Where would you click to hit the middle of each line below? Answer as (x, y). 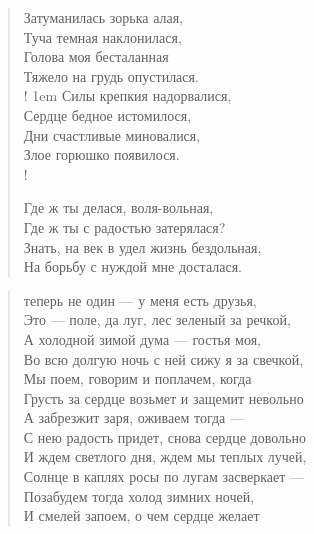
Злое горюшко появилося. (101, 154)
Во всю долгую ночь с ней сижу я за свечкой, (163, 358)
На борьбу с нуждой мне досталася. (132, 266)
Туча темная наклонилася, (102, 36)
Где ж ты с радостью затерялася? (124, 226)
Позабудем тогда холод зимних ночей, (139, 495)
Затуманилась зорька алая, (103, 17)
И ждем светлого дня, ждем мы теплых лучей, (165, 456)
